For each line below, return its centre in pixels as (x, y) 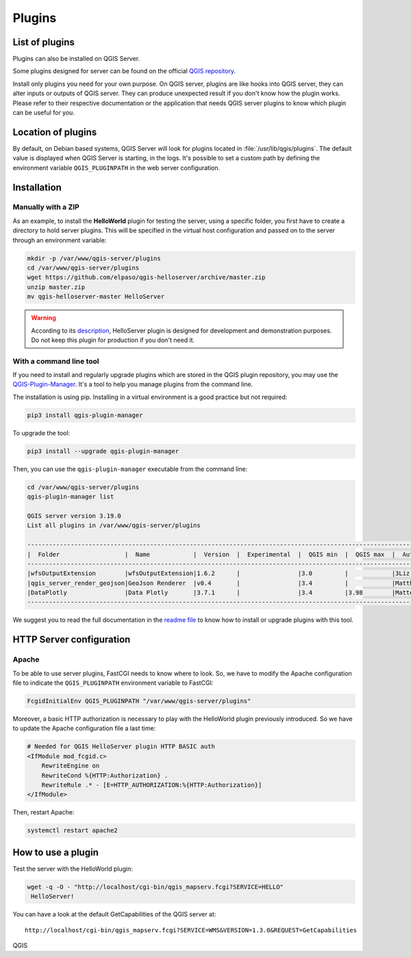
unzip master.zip (56, 287)
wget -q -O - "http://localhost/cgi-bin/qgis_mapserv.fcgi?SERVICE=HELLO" (155, 887)
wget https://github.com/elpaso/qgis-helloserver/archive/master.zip (146, 277)
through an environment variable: (60, 240)
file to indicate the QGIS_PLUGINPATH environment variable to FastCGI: (113, 683)
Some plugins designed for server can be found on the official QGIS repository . (124, 71)
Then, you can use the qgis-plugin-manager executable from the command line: (130, 469)
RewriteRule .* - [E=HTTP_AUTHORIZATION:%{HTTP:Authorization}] (152, 785)
